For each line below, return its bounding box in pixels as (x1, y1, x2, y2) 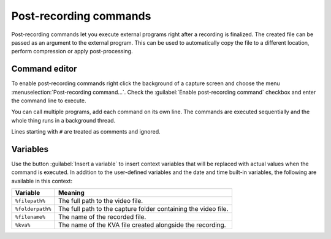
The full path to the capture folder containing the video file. (58, 205, 229, 213)
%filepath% (15, 197, 46, 204)
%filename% (15, 213, 46, 220)
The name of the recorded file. (58, 213, 146, 221)
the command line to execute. (11, 97, 86, 104)
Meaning (58, 189, 85, 197)
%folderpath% (15, 205, 51, 212)
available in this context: (11, 177, 73, 184)
